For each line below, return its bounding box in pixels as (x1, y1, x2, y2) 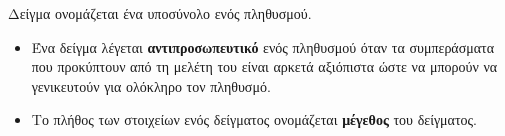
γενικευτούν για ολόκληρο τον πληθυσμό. (31, 75, 271, 96)
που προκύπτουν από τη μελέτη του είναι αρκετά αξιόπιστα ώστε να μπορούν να (31, 56, 498, 77)
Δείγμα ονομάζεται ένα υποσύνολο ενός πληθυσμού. (8, 3, 312, 23)
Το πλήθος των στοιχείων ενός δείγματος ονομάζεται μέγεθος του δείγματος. (31, 109, 478, 130)
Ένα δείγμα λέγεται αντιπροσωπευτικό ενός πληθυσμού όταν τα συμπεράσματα (31, 36, 495, 57)
